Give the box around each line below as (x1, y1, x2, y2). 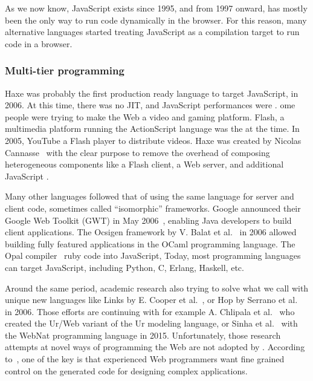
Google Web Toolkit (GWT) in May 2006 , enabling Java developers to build (5, 213, 292, 226)
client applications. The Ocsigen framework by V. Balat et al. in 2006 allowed (5, 226, 297, 238)
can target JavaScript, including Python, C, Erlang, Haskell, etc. (5, 261, 244, 273)
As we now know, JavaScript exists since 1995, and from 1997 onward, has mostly (5, 2, 308, 14)
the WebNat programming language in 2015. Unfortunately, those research (5, 328, 281, 341)
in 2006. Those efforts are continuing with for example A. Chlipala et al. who (5, 305, 295, 317)
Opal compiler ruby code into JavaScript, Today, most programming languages (5, 249, 301, 262)
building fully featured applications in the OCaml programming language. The (5, 237, 295, 250)
